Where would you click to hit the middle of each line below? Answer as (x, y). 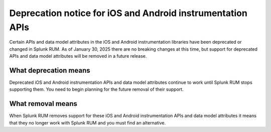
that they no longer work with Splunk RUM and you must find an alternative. (88, 122)
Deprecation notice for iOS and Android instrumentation (128, 13)
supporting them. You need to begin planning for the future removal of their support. (96, 89)
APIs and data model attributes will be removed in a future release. (78, 56)
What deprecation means (50, 70)
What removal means (43, 104)
